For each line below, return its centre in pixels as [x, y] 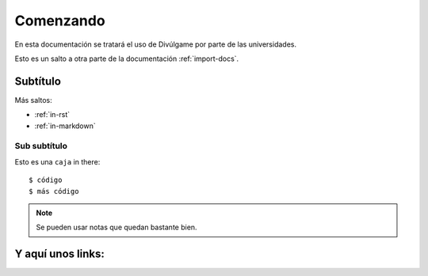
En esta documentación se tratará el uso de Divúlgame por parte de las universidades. [156, 44]
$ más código [54, 191]
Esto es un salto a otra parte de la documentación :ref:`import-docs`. [127, 59]
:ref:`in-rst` [52, 115]
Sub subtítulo [41, 146]
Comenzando [60, 21]
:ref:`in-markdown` [65, 126]
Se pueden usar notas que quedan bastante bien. [117, 227]
